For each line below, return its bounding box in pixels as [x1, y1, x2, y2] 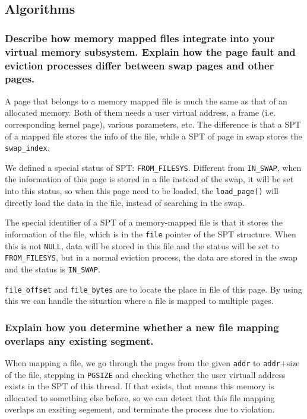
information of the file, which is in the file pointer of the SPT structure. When [5, 227, 296, 240]
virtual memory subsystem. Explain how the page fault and [5, 44, 296, 59]
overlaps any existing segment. [5, 333, 154, 348]
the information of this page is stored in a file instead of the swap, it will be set [5, 173, 294, 185]
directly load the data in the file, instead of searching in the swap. [5, 196, 245, 208]
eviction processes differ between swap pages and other [5, 58, 274, 72]
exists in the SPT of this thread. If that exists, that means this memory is [5, 380, 274, 392]
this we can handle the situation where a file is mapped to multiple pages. [5, 294, 274, 307]
